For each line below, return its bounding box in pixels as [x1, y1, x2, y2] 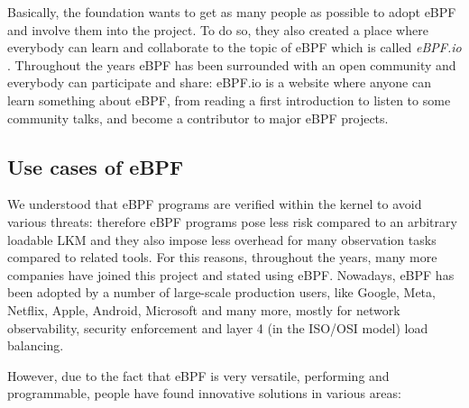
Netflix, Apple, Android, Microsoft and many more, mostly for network [7, 300, 400, 319]
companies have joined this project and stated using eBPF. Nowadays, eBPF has [7, 265, 455, 284]
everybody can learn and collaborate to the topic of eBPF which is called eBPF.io [7, 38, 462, 57]
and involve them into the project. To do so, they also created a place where [7, 20, 428, 39]
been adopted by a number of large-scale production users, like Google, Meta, [7, 283, 436, 302]
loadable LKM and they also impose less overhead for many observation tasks [7, 230, 437, 249]
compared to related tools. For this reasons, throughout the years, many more [7, 248, 437, 267]
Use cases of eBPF [7, 152, 184, 180]
